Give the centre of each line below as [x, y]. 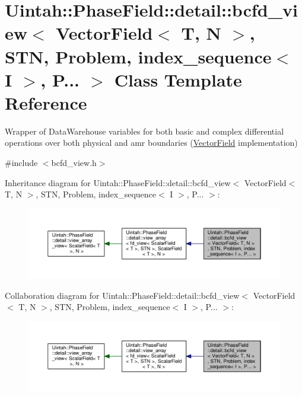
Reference [46, 102]
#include [21, 163]
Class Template [178, 79]
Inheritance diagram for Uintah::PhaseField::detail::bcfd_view [118, 182]
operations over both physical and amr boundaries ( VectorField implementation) [151, 143]
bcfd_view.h [74, 163]
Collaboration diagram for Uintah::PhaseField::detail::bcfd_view [122, 295]
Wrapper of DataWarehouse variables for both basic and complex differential [144, 131]
